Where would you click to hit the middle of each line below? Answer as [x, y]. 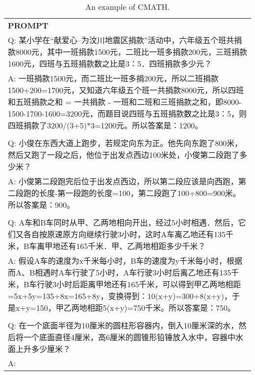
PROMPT [28, 25]
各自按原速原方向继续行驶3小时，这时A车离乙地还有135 [125, 234]
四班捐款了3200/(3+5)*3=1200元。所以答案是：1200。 [105, 125]
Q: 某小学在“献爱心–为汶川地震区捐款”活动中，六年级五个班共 [121, 40]
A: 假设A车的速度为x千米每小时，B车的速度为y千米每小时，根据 [125, 261]
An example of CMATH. [127, 7]
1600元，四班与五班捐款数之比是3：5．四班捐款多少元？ [110, 63]
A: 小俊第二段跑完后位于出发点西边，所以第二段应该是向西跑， [123, 181]
